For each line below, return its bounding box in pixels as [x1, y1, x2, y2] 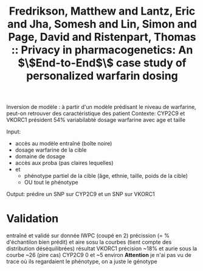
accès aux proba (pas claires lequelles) [15, 160, 114, 167]
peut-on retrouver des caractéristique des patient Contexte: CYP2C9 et [6, 110, 185, 117]
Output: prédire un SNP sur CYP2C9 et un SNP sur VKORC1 [6, 191, 155, 198]
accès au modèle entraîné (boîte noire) [15, 140, 112, 147]
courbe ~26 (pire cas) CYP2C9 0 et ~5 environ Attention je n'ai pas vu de [6, 252, 191, 259]
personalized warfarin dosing [26, 69, 178, 83]
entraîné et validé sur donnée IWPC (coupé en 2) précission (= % [6, 232, 170, 239]
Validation [6, 212, 59, 226]
